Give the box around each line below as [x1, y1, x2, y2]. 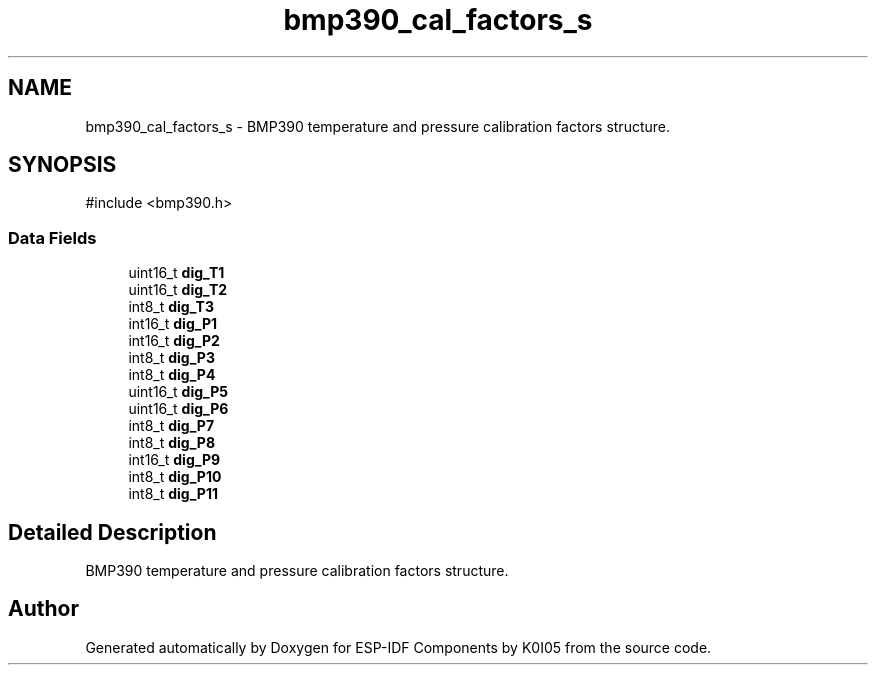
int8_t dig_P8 [128, 434, 215, 452]
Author [8, 596, 79, 622]
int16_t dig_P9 [128, 451, 221, 469]
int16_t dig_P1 [128, 315, 217, 333]
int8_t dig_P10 [128, 468, 222, 486]
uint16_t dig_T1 [128, 264, 225, 282]
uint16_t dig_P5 [128, 383, 228, 401]
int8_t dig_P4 [128, 366, 216, 384]
